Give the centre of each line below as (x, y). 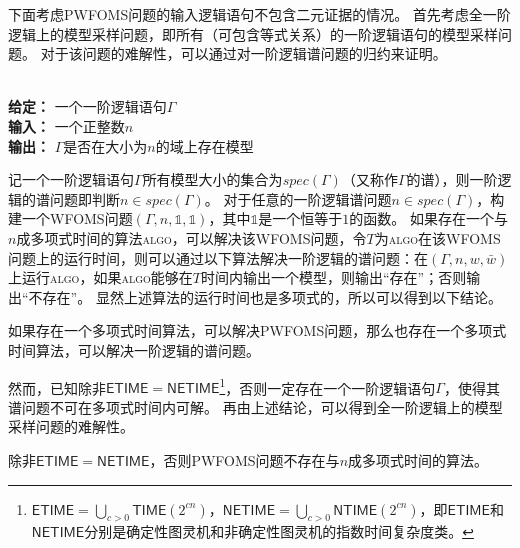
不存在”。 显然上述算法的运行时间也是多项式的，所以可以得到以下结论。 (265, 296)
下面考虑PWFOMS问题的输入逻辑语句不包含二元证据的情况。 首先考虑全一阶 (259, 14)
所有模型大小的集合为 (212, 179)
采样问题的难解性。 (71, 426)
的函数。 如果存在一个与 (428, 218)
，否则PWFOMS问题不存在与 (244, 459)
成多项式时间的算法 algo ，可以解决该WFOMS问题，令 (191, 237)
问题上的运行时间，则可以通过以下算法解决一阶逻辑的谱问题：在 (218, 257)
